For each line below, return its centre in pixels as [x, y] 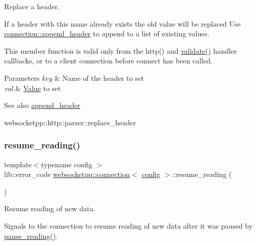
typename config [67, 164]
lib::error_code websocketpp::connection [67, 174]
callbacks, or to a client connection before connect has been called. [108, 61]
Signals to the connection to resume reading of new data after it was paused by [128, 225]
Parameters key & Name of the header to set [74, 77]
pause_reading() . [31, 236]
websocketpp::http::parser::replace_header [70, 122]
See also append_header [42, 105]
